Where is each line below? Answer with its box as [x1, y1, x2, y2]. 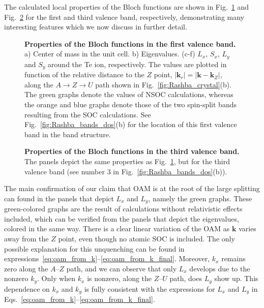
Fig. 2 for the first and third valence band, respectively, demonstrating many [4, 11, 245, 22]
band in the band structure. [24, 129, 111, 139]
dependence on [4, 283, 50, 294]
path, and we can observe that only [66, 263, 177, 273]
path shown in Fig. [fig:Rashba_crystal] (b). [95, 79, 232, 89]
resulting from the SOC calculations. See [24, 109, 151, 119]
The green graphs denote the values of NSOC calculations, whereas [24, 89, 233, 100]
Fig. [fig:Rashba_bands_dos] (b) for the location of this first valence [24, 119, 237, 130]
